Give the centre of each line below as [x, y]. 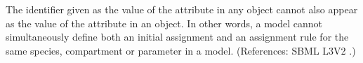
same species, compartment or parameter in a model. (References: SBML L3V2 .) [181, 50]
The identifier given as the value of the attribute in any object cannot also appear [182, 9]
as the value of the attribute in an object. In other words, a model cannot [164, 23]
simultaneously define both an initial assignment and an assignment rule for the [177, 37]
